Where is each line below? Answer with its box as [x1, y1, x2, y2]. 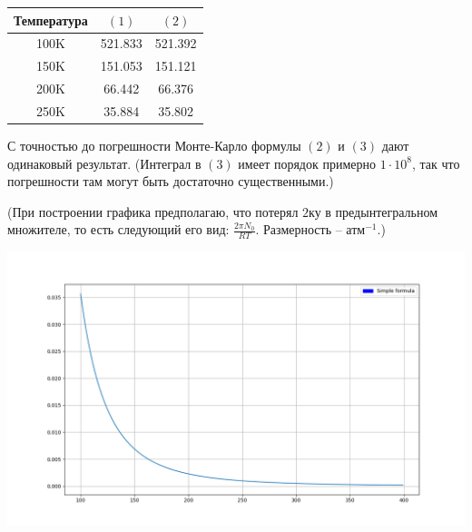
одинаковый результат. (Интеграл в [7, 153, 202, 172]
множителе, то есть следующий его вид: [7, 220, 230, 239]
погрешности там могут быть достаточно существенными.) [7, 172, 334, 191]
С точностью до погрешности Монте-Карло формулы [7, 135, 301, 154]
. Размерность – [255, 220, 342, 239]
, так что [411, 153, 460, 172]
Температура [14, 10, 88, 29]
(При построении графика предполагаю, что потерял [7, 202, 299, 221]
